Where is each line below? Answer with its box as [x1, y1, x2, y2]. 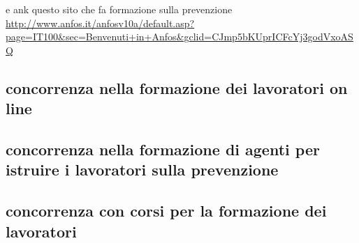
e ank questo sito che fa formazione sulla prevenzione [6, 2, 233, 16]
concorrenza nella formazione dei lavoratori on [6, 77, 348, 98]
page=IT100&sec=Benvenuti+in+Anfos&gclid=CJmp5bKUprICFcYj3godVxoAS [6, 29, 353, 44]
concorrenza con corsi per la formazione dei [6, 200, 327, 221]
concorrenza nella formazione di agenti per [6, 138, 320, 159]
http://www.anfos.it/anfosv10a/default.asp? [6, 15, 195, 30]
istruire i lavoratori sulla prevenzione [6, 159, 279, 180]
